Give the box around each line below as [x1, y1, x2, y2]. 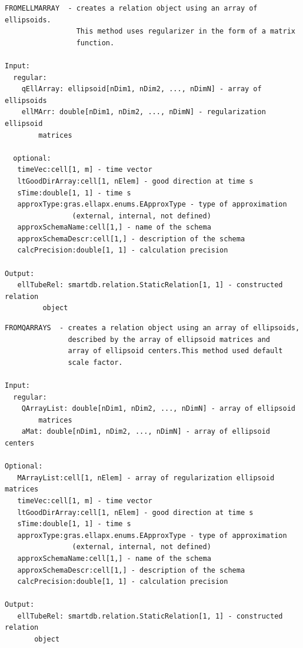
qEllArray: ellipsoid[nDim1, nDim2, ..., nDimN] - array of [21, 85, 262, 94]
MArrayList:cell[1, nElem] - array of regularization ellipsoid [17, 473, 275, 482]
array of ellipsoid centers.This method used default [68, 347, 283, 355]
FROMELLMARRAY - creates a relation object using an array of [5, 4, 258, 12]
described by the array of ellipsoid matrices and [68, 335, 271, 344]
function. [76, 38, 115, 47]
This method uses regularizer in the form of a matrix [76, 27, 295, 36]
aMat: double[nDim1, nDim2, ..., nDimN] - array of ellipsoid [21, 427, 271, 436]
